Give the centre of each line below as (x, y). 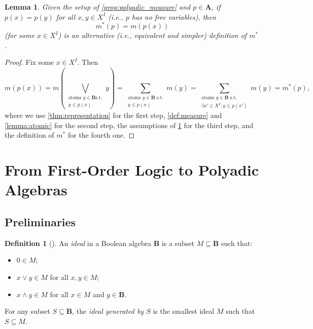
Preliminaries (40, 221)
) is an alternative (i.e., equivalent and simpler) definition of (152, 35)
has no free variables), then (174, 16)
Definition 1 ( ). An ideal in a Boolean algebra (78, 243)
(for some (20, 35)
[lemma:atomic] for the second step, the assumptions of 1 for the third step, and (129, 125)
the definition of (29, 135)
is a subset (178, 243)
